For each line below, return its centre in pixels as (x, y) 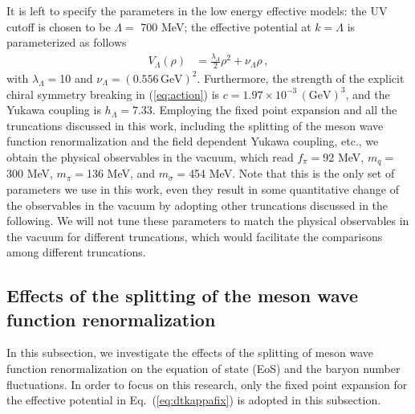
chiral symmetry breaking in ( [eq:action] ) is (113, 94)
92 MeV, (344, 156)
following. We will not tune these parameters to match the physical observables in (208, 221)
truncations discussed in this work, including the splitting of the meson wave (195, 125)
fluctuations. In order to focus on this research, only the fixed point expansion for (207, 384)
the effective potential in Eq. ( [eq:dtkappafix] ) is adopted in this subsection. (194, 400)
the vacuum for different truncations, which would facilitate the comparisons (195, 236)
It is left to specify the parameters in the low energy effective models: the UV (197, 10)
